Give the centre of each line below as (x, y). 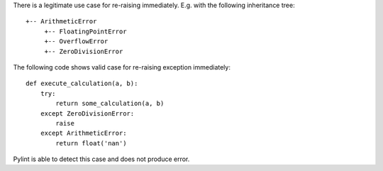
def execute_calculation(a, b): (82, 84)
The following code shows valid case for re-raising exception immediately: (122, 67)
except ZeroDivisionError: (87, 113)
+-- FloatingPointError (85, 31)
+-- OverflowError (76, 42)
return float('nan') (91, 143)
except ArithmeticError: (83, 133)
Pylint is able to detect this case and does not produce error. (101, 159)
